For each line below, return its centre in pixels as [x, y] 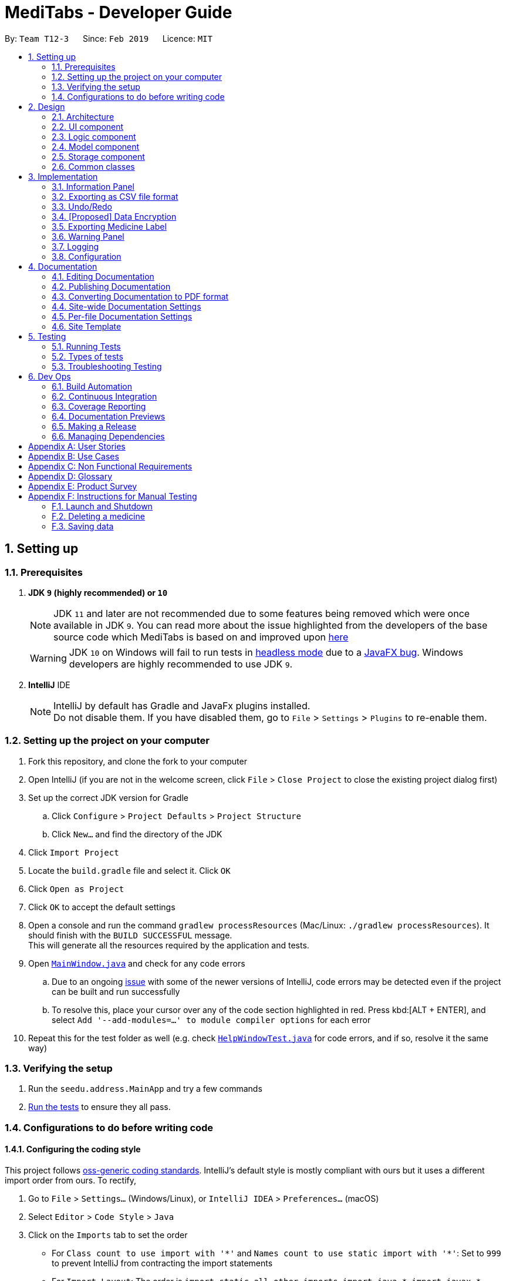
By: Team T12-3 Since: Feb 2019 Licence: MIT [109, 38]
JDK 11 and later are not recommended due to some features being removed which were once [262, 613]
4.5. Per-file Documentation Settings [122, 316]
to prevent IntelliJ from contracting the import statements [162, 1263]
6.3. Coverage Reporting [99, 406]
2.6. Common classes [93, 166]
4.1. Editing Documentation [103, 276]
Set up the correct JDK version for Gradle [108, 797]
